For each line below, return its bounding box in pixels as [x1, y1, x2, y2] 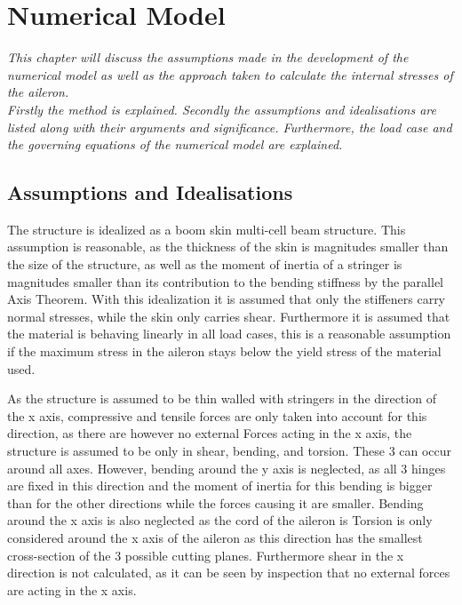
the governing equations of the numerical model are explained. [7, 135, 343, 154]
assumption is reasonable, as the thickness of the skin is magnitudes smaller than [7, 237, 449, 256]
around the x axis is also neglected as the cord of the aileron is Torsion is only [7, 511, 433, 529]
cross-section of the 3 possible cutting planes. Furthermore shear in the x [7, 545, 404, 564]
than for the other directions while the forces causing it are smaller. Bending [7, 493, 424, 512]
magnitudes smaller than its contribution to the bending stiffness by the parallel [7, 272, 443, 291]
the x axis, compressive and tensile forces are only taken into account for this [7, 406, 427, 425]
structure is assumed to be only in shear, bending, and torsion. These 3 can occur [7, 442, 452, 460]
